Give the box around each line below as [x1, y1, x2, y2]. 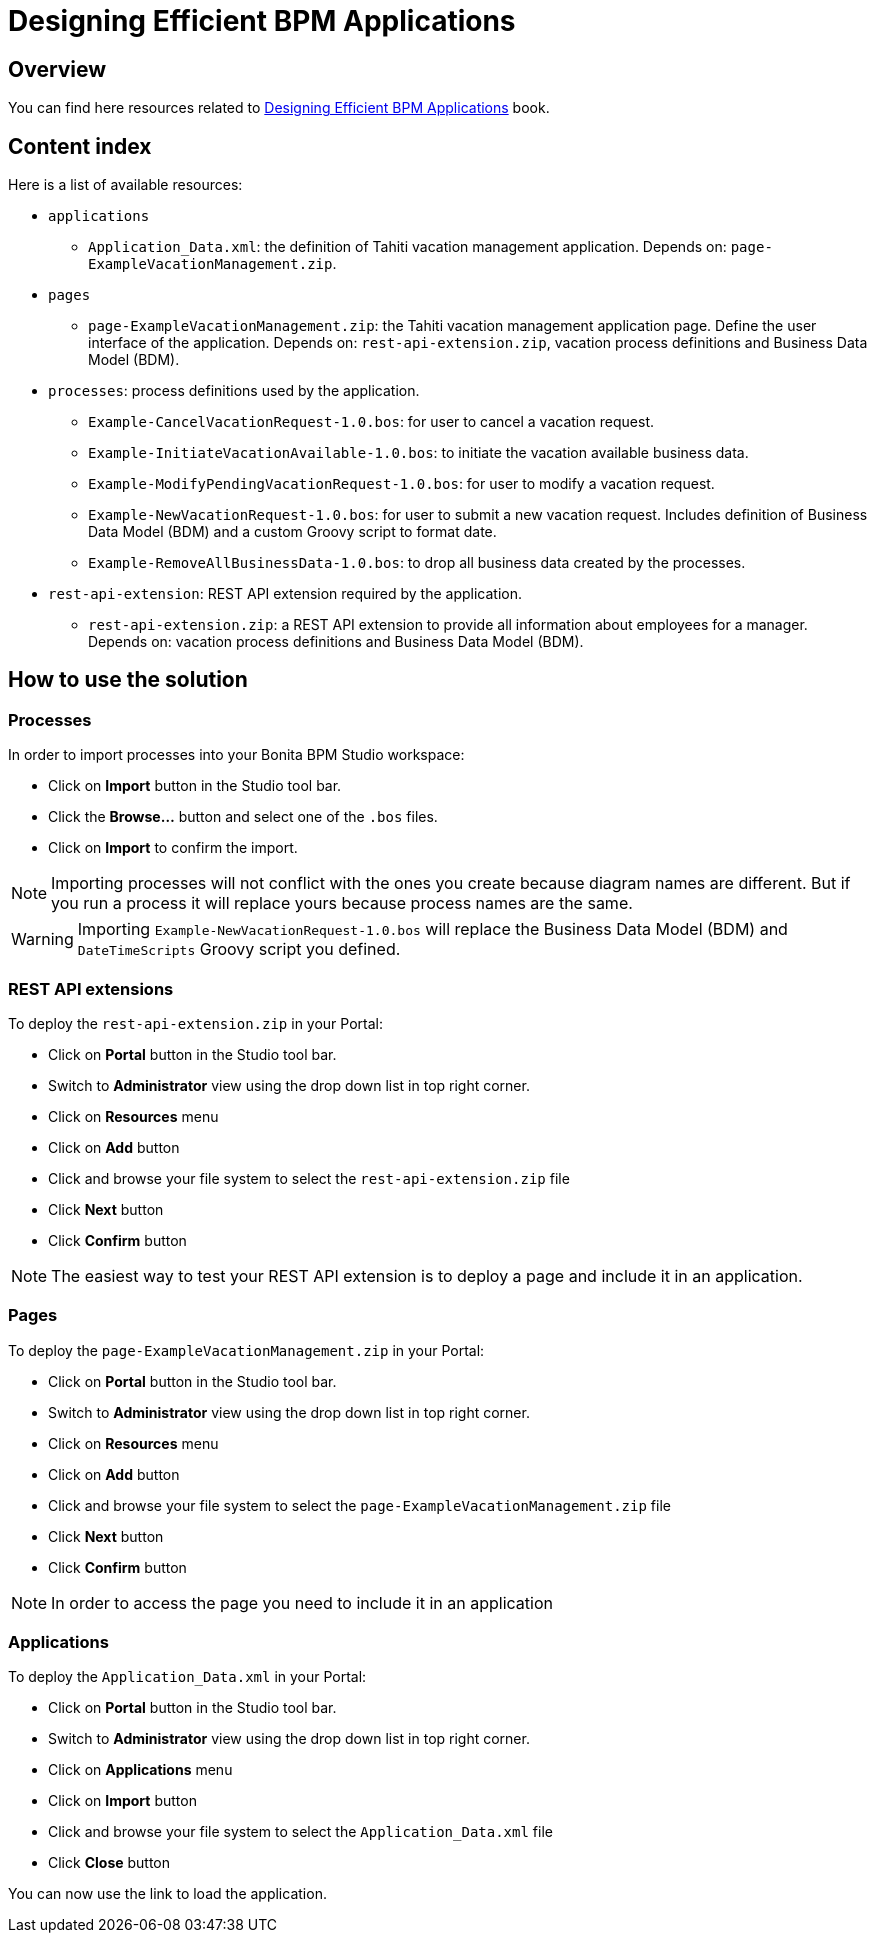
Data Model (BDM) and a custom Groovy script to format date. [88, 523, 497, 541]
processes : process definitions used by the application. [48, 382, 420, 400]
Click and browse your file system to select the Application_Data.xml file [48, 1823, 553, 1841]
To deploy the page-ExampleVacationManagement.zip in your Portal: [8, 1341, 485, 1359]
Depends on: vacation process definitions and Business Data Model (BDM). [88, 633, 584, 651]
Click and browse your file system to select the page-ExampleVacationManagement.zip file [48, 1496, 671, 1514]
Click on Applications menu [48, 1761, 233, 1779]
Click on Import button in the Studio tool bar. [48, 777, 342, 795]
